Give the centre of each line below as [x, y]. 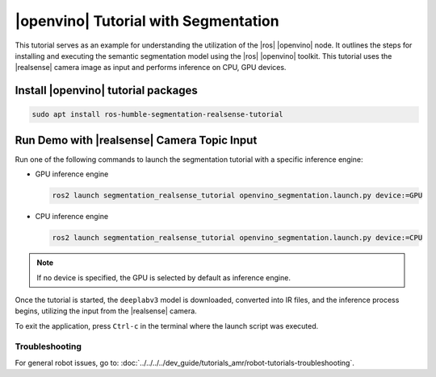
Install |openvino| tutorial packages [106, 91]
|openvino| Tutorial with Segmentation [147, 21]
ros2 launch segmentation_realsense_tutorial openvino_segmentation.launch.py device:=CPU [237, 238]
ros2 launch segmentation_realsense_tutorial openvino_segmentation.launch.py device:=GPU [237, 196]
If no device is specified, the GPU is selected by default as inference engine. [163, 277]
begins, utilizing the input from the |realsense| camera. [106, 311]
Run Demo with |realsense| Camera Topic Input [136, 140]
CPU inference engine [72, 217]
